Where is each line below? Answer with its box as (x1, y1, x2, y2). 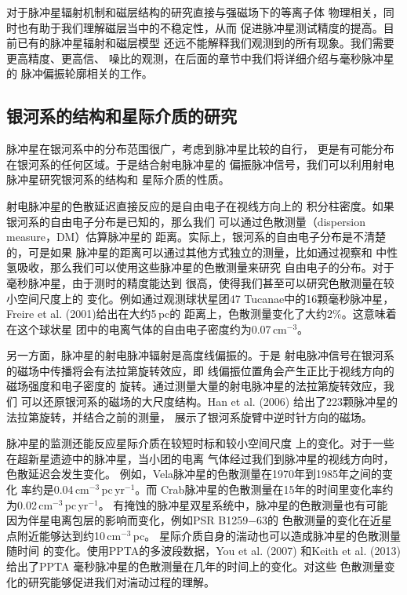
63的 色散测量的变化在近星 (256, 512, 392, 528)
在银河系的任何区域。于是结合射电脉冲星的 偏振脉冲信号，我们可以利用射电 (6, 155, 394, 172)
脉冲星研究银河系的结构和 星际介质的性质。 (6, 171, 230, 188)
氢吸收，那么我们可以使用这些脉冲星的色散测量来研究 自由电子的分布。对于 (6, 259, 394, 276)
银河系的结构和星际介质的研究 (6, 104, 237, 128)
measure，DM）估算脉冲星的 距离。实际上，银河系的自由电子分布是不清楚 (6, 228, 387, 245)
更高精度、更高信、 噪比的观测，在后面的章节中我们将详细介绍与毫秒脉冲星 (6, 49, 394, 66)
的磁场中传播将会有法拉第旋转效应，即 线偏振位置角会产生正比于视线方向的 (6, 362, 394, 378)
